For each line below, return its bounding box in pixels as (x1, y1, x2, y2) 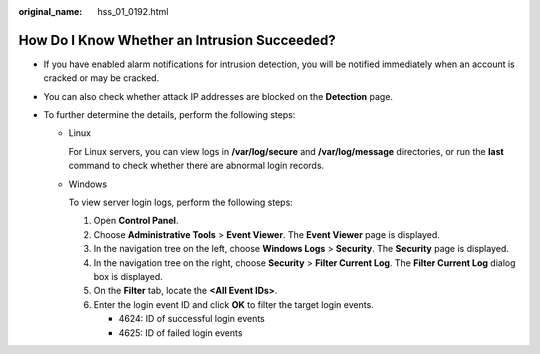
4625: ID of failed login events (118, 326, 243, 339)
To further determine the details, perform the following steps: (43, 109, 296, 121)
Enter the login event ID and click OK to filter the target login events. (93, 298, 374, 310)
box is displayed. (93, 270, 164, 282)
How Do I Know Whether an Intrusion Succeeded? (18, 31, 337, 49)
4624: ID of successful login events (118, 313, 265, 325)
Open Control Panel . (93, 215, 179, 227)
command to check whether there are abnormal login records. (68, 160, 325, 172)
